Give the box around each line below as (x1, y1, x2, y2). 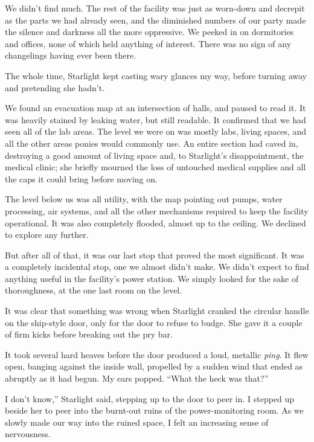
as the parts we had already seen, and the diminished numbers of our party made (5, 13, 306, 26)
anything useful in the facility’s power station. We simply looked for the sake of (5, 272, 299, 284)
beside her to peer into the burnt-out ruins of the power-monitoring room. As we (5, 404, 304, 417)
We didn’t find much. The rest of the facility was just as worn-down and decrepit (5, 2, 305, 14)
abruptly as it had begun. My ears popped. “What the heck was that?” (5, 372, 269, 385)
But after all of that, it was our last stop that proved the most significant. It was (5, 248, 304, 261)
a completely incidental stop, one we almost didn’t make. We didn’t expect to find (5, 260, 309, 273)
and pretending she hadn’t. (5, 81, 105, 94)
